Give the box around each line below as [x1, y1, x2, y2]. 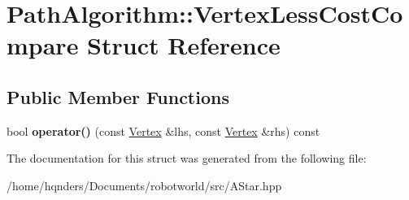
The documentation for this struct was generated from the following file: [7, 150, 367, 167]
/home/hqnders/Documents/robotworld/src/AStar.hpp [7, 176, 282, 193]
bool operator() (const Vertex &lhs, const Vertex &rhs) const [7, 122, 320, 139]
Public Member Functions [7, 84, 229, 109]
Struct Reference [87, 28, 281, 62]
